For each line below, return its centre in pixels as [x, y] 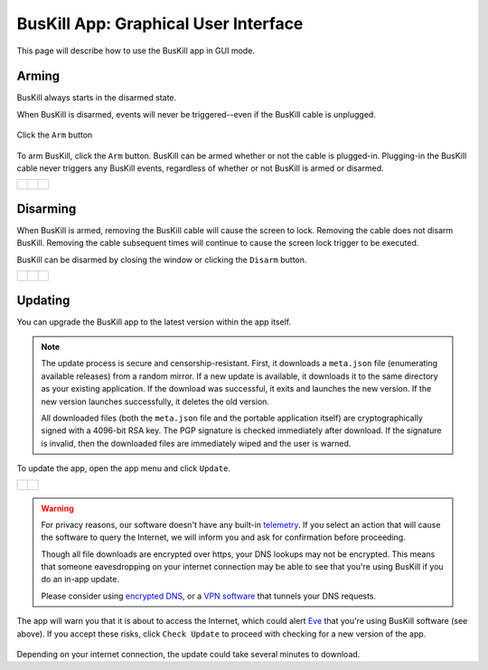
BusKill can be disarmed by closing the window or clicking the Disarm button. [162, 260]
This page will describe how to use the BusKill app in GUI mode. [136, 51]
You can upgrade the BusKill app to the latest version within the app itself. [154, 322]
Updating [43, 300]
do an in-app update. [80, 580]
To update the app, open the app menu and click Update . [123, 468]
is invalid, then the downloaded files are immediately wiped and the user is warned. [196, 443]
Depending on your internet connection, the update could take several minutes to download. [188, 655]
